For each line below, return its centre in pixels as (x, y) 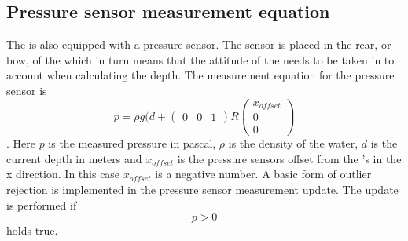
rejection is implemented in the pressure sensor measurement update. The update (202, 189)
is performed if (42, 204)
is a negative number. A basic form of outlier (263, 174)
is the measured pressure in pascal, (132, 143)
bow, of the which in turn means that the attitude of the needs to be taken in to (200, 59)
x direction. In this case (63, 174)
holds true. (32, 230)
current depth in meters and (74, 158)
